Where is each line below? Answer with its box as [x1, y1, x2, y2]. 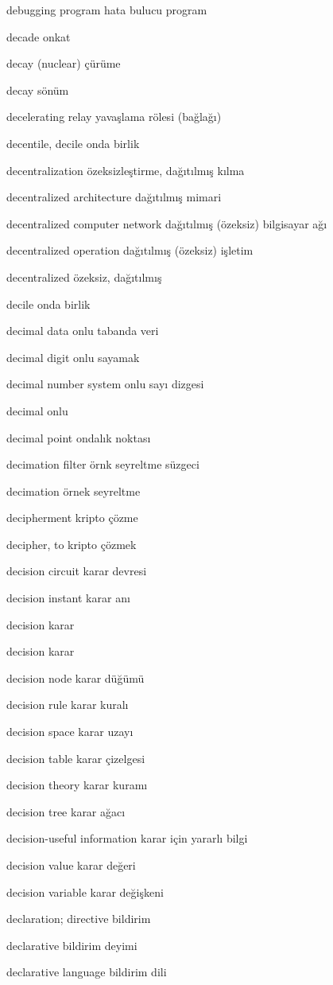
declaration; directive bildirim [6, 910, 151, 927]
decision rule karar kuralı [6, 696, 129, 713]
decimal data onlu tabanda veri [6, 322, 159, 339]
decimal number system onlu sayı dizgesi [6, 376, 204, 392]
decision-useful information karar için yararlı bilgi [6, 830, 248, 847]
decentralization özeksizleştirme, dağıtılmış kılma [6, 162, 245, 178]
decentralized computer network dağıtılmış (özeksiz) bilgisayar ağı [6, 215, 327, 232]
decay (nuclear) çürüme [6, 55, 121, 72]
